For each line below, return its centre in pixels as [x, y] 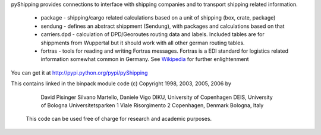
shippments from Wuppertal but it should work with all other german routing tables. [143, 43]
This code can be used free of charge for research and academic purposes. [119, 119]
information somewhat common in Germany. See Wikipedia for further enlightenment [145, 59]
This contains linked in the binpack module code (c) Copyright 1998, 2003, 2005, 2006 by [121, 83]
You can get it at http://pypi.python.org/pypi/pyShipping [79, 73]
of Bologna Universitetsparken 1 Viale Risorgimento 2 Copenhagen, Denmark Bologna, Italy [152, 105]
